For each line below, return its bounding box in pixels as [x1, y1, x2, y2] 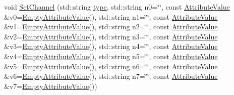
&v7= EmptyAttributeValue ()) [4, 80, 97, 91]
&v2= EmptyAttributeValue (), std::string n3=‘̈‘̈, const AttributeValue [4, 31, 218, 41]
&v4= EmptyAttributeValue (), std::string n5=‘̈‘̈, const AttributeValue [4, 51, 218, 61]
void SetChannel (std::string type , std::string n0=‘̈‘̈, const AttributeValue [4, 2, 230, 12]
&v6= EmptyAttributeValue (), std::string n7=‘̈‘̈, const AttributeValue [4, 71, 218, 81]
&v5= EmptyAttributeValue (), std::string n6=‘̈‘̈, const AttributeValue [4, 61, 218, 71]
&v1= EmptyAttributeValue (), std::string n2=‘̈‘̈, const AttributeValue [4, 21, 218, 32]
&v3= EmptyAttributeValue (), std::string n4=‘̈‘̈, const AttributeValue [4, 41, 218, 52]
